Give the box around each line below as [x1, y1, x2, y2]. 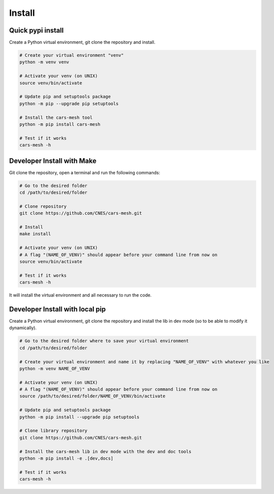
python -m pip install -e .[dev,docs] [19, 456, 114, 461]
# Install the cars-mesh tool [19, 114, 93, 120]
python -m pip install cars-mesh [19, 121, 101, 127]
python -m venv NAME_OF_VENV [19, 366, 90, 371]
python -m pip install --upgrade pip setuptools [19, 414, 140, 419]
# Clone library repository [19, 428, 87, 434]
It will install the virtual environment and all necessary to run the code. [9, 292, 152, 298]
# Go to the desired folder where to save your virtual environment [19, 338, 189, 344]
